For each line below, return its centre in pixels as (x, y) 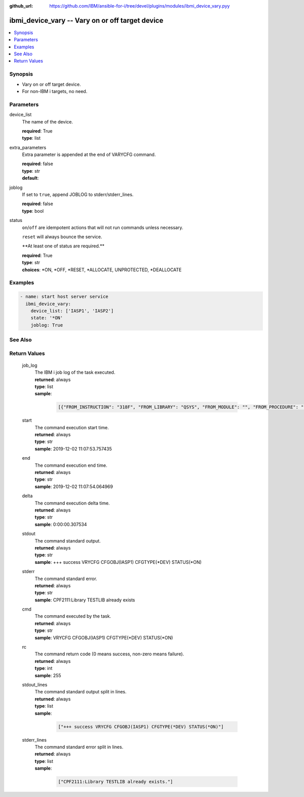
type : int (44, 668)
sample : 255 (48, 675)
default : (30, 178)
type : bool (33, 211)
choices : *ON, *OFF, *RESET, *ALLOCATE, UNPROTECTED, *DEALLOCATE (102, 270)
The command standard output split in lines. (81, 692)
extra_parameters (28, 147)
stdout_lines (35, 684)
